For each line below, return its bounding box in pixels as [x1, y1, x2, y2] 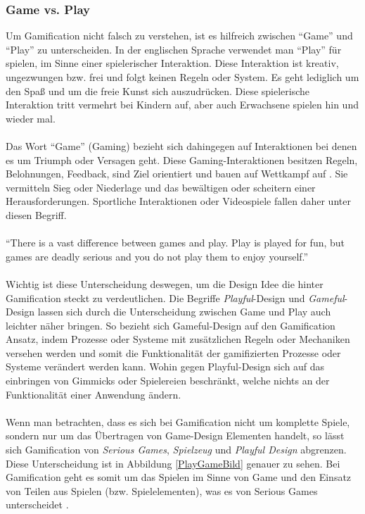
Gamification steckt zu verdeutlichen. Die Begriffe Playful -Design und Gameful [6, 290, 345, 305]
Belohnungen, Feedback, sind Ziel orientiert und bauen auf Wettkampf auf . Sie [6, 166, 348, 181]
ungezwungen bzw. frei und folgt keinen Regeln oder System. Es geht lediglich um [6, 70, 359, 84]
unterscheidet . [6, 497, 69, 512]
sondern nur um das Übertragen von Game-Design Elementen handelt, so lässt [6, 428, 345, 443]
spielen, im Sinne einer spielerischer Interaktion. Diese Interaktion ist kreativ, [6, 56, 339, 70]
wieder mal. [6, 111, 56, 125]
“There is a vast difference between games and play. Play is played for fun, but [6, 235, 345, 250]
